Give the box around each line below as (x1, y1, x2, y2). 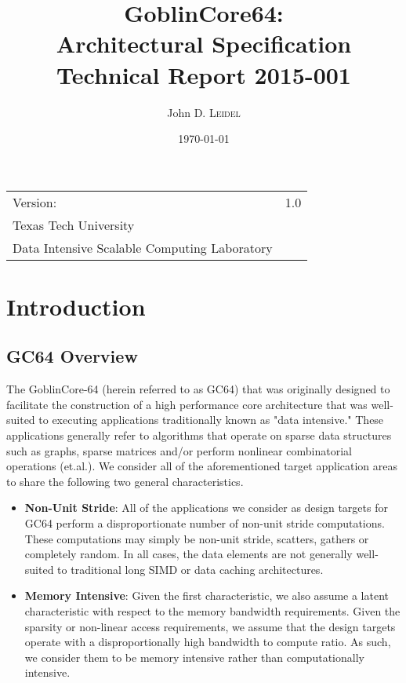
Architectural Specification (56, 27, 352, 60)
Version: (13, 192, 57, 211)
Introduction (6, 290, 146, 322)
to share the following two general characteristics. (6, 473, 244, 489)
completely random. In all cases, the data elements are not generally (24, 546, 353, 562)
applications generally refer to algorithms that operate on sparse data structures (6, 427, 392, 444)
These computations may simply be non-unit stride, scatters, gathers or (24, 530, 369, 546)
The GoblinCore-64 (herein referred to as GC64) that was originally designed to (6, 381, 390, 397)
